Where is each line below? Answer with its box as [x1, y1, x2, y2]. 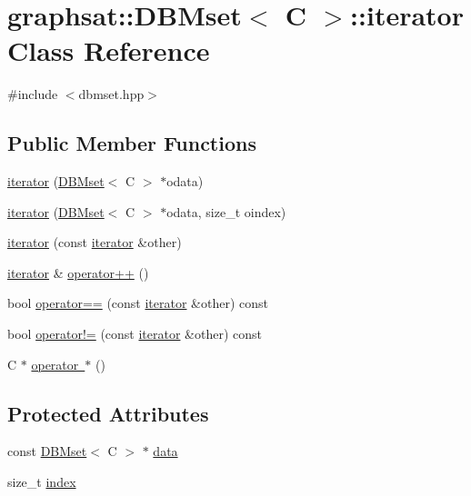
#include [7, 84, 58, 104]
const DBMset [7, 441, 87, 461]
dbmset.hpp [78, 84, 145, 104]
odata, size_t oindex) [166, 202, 286, 221]
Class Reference [7, 32, 210, 69]
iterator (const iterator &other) [7, 233, 182, 252]
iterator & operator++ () [7, 263, 149, 282]
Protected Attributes [7, 399, 209, 427]
